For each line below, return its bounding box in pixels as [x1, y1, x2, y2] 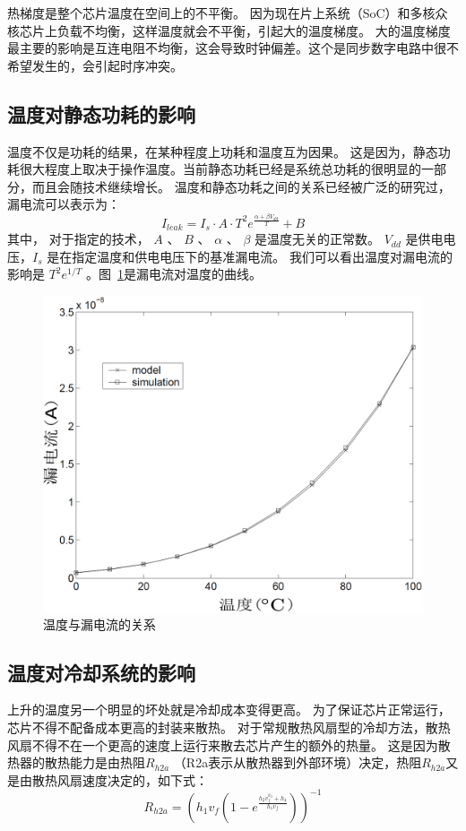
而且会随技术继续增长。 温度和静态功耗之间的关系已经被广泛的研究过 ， [31, 177, 451, 195]
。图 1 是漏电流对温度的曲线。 [86, 264, 263, 283]
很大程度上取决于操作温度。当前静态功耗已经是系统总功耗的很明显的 [19, 160, 421, 178]
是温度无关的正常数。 [255, 229, 381, 248]
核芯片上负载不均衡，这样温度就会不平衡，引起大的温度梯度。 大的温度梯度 [7, 21, 451, 39]
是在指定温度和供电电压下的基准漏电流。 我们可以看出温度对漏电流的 [47, 247, 453, 265]
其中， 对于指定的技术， [7, 229, 150, 248]
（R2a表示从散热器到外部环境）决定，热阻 [173, 753, 422, 772]
